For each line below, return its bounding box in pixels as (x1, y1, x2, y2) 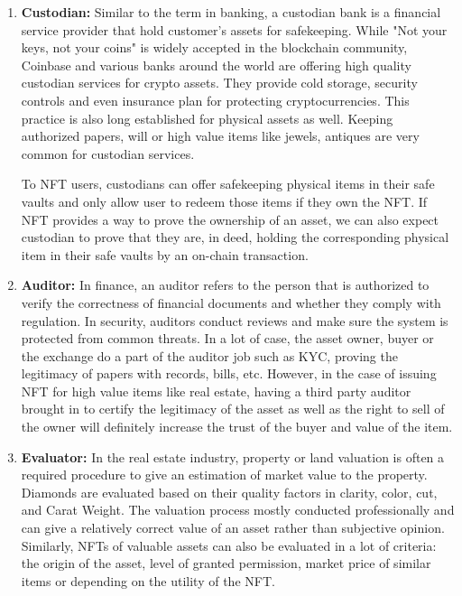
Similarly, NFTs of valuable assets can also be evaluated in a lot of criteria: (21, 535, 437, 554)
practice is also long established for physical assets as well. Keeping (21, 108, 393, 127)
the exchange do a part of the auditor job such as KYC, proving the (21, 346, 398, 365)
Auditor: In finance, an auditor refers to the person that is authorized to (21, 275, 430, 294)
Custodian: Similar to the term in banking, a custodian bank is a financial (21, 3, 441, 21)
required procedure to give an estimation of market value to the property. (21, 465, 428, 484)
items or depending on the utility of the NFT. (21, 571, 275, 590)
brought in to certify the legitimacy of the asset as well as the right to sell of (21, 399, 445, 418)
